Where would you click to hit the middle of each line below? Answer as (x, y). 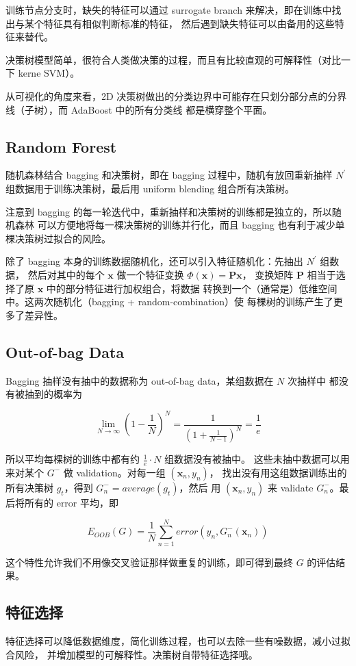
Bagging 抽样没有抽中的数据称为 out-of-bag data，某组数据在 (140, 380)
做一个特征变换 (150, 274)
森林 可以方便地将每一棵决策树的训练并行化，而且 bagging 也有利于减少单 (180, 225)
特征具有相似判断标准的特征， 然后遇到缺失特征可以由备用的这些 (189, 23)
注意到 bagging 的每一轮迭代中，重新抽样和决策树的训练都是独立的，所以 (169, 211)
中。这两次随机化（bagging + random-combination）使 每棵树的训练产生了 (169, 302)
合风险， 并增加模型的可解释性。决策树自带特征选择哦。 (132, 654)
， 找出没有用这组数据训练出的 (278, 472)
